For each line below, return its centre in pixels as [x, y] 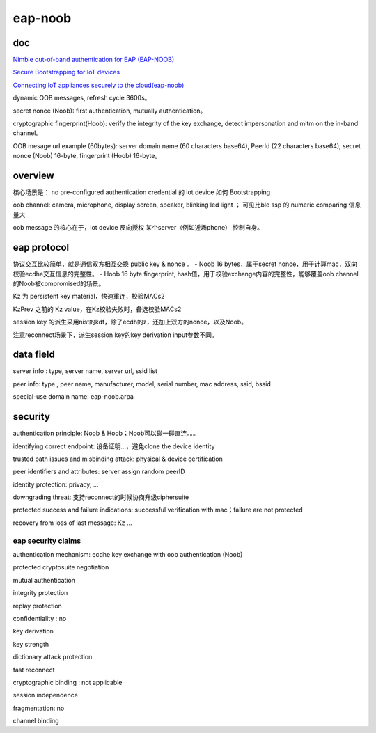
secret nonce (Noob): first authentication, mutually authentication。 [110, 111]
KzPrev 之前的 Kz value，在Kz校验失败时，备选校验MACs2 [97, 309]
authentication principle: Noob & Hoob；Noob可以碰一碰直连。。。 [106, 433]
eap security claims [47, 541]
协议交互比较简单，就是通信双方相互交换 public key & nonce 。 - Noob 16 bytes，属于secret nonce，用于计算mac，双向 [185, 264]
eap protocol [41, 247]
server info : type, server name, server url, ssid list [85, 371]
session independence [45, 695]
